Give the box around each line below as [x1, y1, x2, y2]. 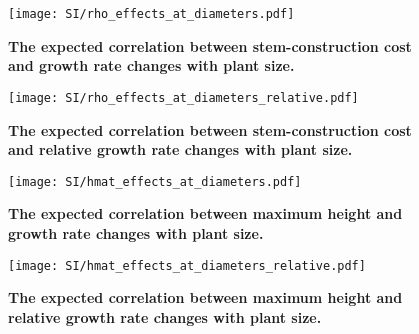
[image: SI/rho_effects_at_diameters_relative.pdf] [8, 90, 359, 105]
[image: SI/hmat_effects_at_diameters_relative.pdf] [8, 258, 366, 273]
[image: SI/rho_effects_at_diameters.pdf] [8, 7, 295, 21]
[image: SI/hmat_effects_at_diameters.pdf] [8, 174, 302, 189]
